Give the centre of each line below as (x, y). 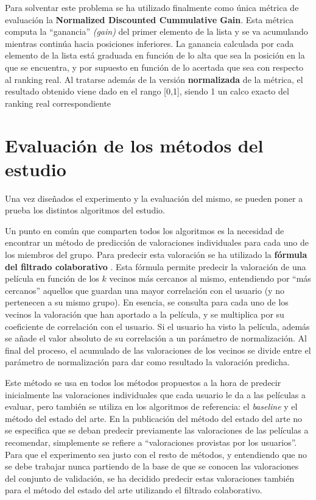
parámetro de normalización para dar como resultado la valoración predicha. (147, 362)
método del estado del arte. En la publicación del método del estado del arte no (154, 418)
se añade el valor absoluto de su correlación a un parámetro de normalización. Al (156, 338)
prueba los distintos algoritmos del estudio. (85, 210)
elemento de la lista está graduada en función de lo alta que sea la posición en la (155, 55)
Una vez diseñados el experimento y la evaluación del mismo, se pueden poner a (154, 198)
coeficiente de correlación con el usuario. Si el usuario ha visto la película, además (157, 326)
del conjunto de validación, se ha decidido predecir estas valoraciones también (150, 478)
